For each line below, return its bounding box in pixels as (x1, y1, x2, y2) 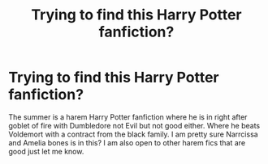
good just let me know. (8, 146, 84, 156)
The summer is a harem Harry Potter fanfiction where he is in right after (8, 111, 248, 122)
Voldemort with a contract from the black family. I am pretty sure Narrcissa (8, 129, 258, 139)
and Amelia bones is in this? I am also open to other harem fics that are (8, 137, 246, 147)
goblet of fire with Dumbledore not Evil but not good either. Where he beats (8, 120, 261, 130)
